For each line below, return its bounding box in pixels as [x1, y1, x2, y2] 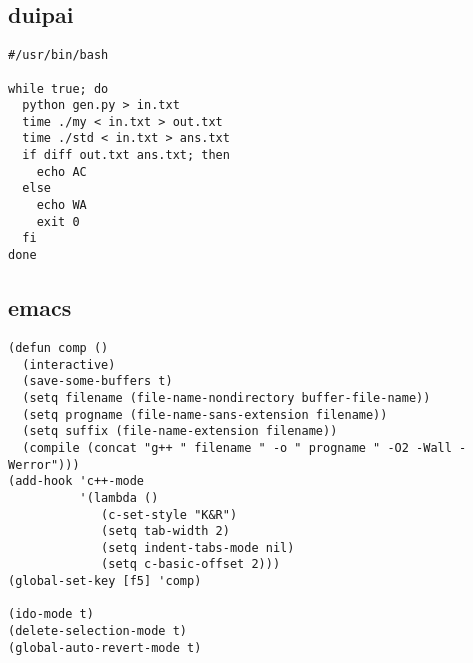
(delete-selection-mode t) [8, 624, 187, 639]
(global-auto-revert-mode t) [8, 640, 202, 655]
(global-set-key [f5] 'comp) [8, 574, 202, 589]
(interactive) [22, 357, 116, 372]
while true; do [8, 81, 109, 96]
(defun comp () [8, 340, 109, 355]
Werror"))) [8, 457, 80, 472]
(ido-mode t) [8, 607, 94, 622]
